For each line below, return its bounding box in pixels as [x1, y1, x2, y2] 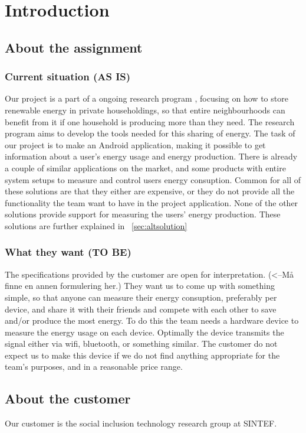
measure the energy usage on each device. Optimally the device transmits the [5, 325, 284, 338]
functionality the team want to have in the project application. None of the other [5, 196, 298, 209]
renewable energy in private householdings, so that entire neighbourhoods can [5, 103, 285, 116]
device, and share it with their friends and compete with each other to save [5, 302, 277, 315]
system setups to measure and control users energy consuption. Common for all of [5, 173, 301, 185]
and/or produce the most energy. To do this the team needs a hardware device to [5, 314, 299, 327]
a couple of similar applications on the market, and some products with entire [5, 161, 286, 174]
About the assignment [5, 38, 143, 56]
